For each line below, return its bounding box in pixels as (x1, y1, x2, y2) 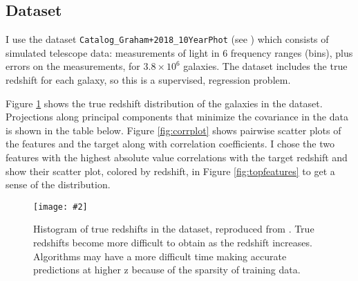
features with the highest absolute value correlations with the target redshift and (6, 150, 348, 165)
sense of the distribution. (6, 177, 111, 192)
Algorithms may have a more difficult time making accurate (33, 248, 287, 263)
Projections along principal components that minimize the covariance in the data (6, 109, 348, 124)
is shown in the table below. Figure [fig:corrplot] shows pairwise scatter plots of (6, 123, 341, 137)
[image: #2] (33, 201, 88, 212)
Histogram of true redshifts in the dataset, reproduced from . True (33, 221, 314, 236)
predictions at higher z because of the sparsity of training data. (33, 262, 301, 277)
